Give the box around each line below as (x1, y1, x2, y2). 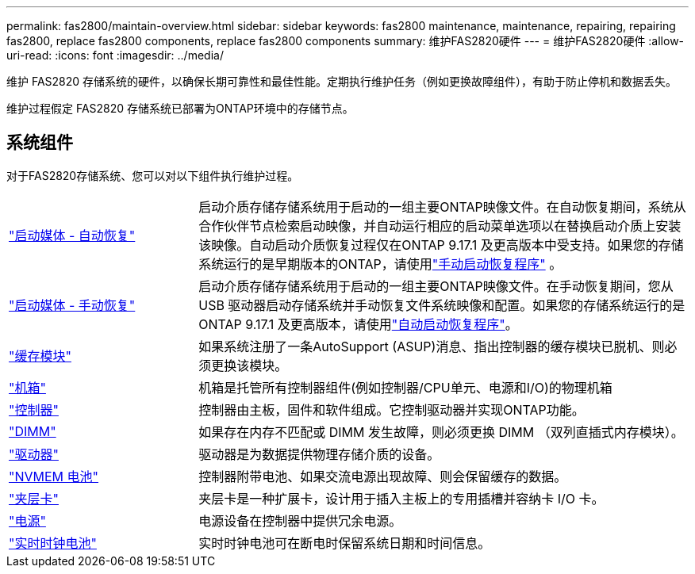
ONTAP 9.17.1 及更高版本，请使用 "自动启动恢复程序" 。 (198, 316, 518, 332)
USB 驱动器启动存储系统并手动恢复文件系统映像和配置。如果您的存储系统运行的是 (198, 297, 685, 313)
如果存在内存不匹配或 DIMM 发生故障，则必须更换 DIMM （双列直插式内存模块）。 (198, 423, 684, 440)
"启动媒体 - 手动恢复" (9, 297, 136, 313)
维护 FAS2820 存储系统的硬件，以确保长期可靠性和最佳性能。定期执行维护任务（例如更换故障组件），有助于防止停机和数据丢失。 (6, 75, 678, 88)
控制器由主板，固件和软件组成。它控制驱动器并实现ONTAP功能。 (198, 401, 585, 418)
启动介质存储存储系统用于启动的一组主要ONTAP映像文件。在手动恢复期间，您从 (198, 277, 674, 294)
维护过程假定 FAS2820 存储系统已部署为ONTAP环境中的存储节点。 (6, 101, 354, 115)
